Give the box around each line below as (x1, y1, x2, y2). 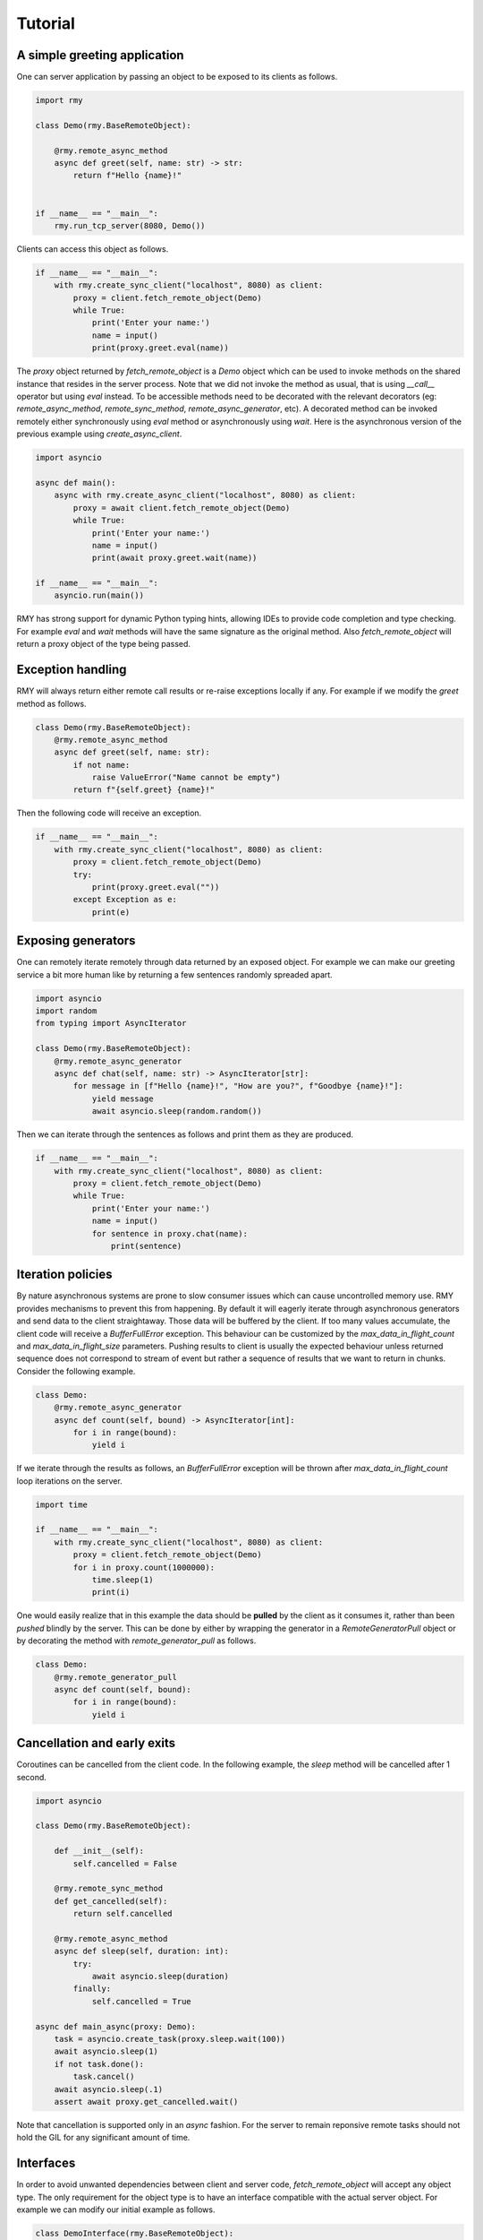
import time (35, 1499, 89, 1510)
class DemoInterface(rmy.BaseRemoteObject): (35, 2227, 234, 2238)
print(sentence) (110, 1241, 182, 1251)
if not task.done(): (54, 2059, 145, 2069)
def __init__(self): (54, 1846, 145, 1857)
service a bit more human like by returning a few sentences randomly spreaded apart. (16, 969, 333, 980)
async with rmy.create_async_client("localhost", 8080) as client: (54, 490, 357, 501)
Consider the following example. (16, 1366, 136, 1376)
